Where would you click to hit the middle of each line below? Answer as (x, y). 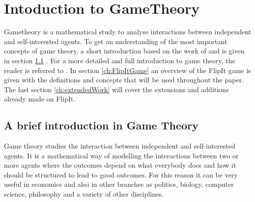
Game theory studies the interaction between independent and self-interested (120, 146)
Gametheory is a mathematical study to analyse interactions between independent (128, 32)
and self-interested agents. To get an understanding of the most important (116, 41)
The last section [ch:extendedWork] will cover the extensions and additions (116, 89)
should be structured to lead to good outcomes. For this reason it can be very (121, 174)
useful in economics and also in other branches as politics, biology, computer (119, 184)
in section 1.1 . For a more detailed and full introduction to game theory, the (120, 60)
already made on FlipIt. (40, 99)
